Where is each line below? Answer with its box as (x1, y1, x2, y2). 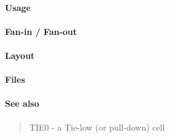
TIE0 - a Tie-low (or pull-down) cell (29, 120, 165, 133)
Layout (5, 48, 35, 61)
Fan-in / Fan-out (5, 25, 77, 37)
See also (5, 97, 39, 110)
